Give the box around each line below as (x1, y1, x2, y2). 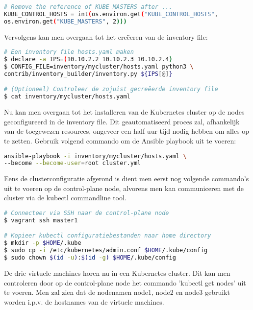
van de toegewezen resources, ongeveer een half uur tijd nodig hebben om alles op (4, 126, 250, 136)
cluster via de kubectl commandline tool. (4, 192, 126, 203)
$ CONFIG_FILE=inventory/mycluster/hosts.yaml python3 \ (4, 63, 194, 70)
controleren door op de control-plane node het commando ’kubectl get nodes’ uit (4, 277, 246, 287)
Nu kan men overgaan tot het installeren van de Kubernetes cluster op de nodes (4, 107, 245, 117)
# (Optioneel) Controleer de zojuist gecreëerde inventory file (4, 86, 218, 93)
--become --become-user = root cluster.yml (4, 160, 141, 167)
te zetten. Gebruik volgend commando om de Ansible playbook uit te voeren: (4, 135, 236, 145)
